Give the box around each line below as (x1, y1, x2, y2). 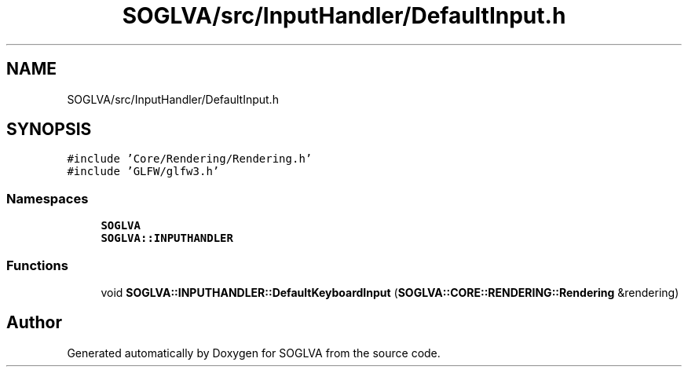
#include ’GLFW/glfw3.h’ (67, 165, 220, 178)
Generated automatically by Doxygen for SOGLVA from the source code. (67, 346, 441, 360)
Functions (6, 257, 68, 273)
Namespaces (6, 190, 89, 207)
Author (6, 313, 62, 333)
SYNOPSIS (6, 119, 92, 140)
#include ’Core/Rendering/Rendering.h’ (67, 152, 313, 166)
